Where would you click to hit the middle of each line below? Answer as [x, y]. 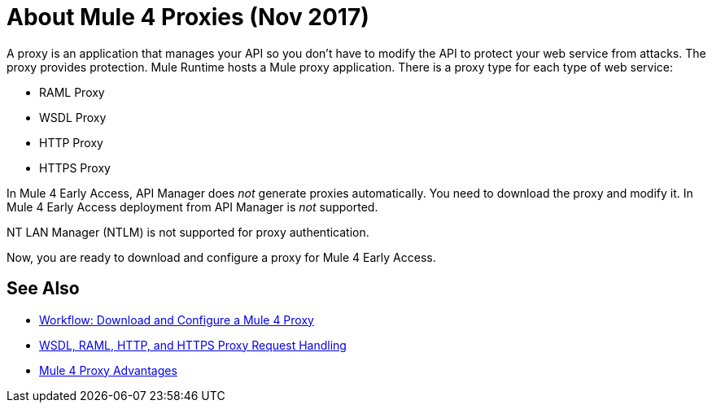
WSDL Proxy [73, 117]
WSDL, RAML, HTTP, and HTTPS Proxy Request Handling [193, 345]
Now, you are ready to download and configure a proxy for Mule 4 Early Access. [221, 257]
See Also [43, 289]
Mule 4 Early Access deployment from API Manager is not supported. [192, 207]
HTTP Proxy [71, 142]
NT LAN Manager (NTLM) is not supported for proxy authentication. [188, 232]
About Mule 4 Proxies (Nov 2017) [188, 17]
